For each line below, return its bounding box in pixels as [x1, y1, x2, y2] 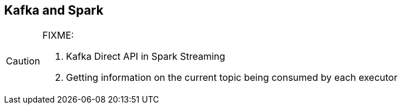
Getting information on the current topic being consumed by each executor [66, 71, 398, 84]
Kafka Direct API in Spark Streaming [66, 50, 226, 63]
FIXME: [42, 29, 74, 42]
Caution [6, 55, 41, 67]
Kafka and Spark [4, 3, 103, 18]
